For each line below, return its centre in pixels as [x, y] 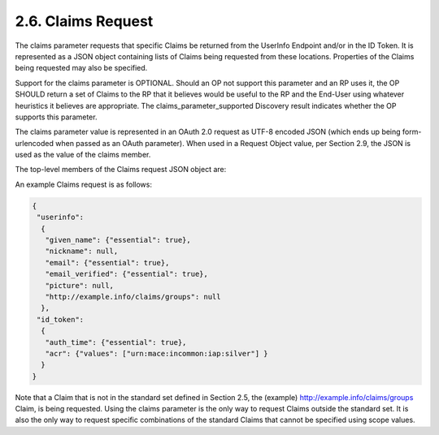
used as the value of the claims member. [83, 155]
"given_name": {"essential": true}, [118, 240]
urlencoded [35, 143]
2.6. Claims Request [84, 21]
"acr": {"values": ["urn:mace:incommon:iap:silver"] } [156, 353]
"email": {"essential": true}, [107, 263]
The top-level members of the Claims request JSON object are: [121, 170]
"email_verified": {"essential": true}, [127, 274]
